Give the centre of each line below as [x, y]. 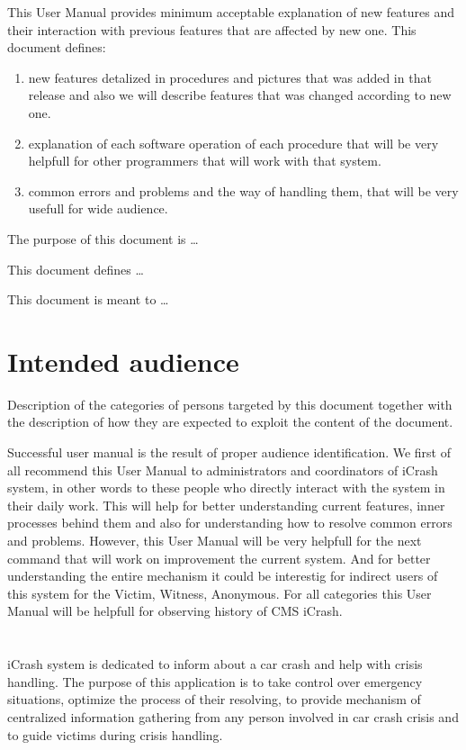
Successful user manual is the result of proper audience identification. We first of [229, 452]
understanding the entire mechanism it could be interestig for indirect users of [223, 576]
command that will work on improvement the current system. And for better [219, 558]
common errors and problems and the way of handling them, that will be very [243, 190]
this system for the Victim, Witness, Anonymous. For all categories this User [220, 593]
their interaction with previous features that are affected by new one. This [212, 29]
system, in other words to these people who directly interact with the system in [226, 488]
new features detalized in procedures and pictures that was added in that [230, 77]
